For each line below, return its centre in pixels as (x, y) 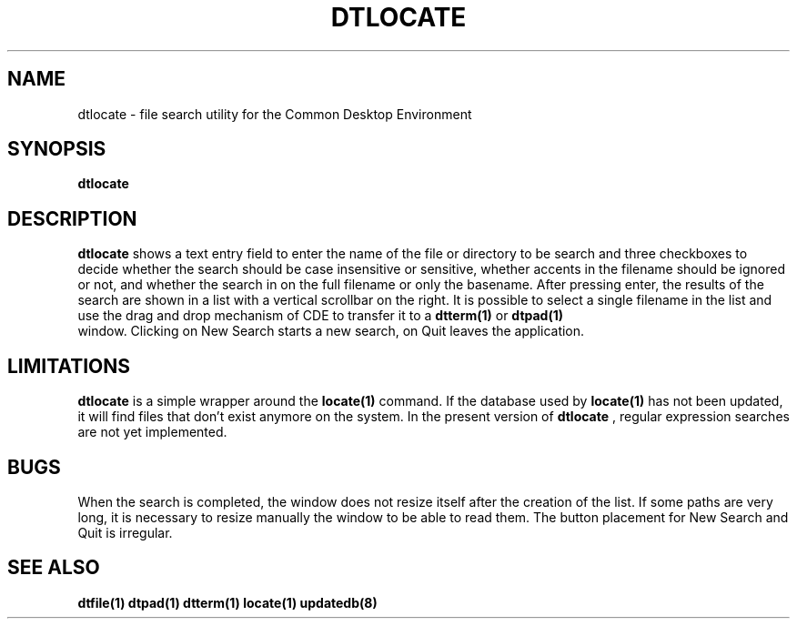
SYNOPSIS (57, 149)
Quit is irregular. (125, 532)
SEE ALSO (54, 568)
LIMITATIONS (69, 366)
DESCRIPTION (72, 218)
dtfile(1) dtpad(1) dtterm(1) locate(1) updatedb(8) (227, 602)
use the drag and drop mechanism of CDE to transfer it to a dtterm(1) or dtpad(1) (321, 316)
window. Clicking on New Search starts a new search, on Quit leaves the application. (331, 331)
